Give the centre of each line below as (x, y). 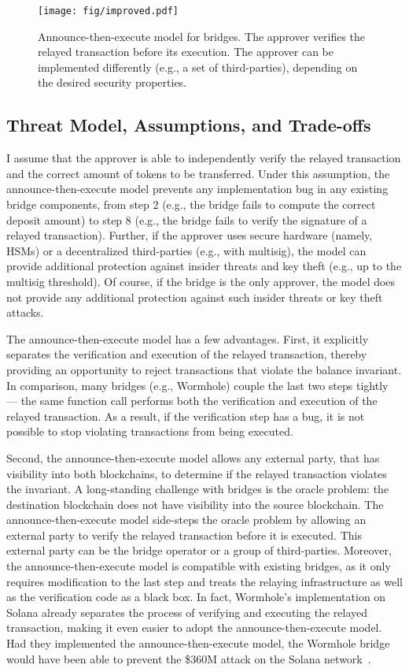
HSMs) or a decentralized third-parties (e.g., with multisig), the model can (186, 250)
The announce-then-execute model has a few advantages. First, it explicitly (188, 338)
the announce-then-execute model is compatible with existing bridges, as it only (199, 566)
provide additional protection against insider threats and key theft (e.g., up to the (204, 266)
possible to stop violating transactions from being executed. (150, 431)
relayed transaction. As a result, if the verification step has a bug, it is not (186, 416)
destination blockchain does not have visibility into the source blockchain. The (195, 504)
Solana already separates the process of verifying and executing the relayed (187, 612)
